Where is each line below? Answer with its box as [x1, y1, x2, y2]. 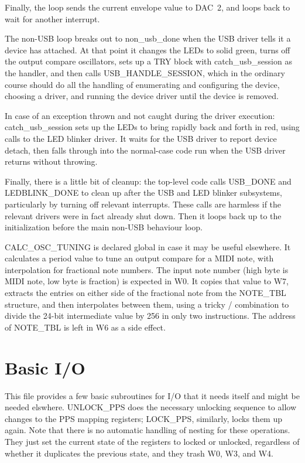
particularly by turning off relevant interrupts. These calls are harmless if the [5, 198, 282, 210]
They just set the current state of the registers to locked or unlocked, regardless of [5, 435, 300, 447]
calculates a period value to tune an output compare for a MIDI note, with [5, 252, 274, 264]
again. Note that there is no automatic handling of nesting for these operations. [5, 424, 290, 436]
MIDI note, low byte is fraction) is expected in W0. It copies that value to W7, [5, 275, 289, 287]
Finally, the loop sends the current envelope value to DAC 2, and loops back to [5, 1, 290, 13]
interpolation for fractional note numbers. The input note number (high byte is [5, 263, 289, 275]
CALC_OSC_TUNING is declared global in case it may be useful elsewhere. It [5, 240, 291, 253]
